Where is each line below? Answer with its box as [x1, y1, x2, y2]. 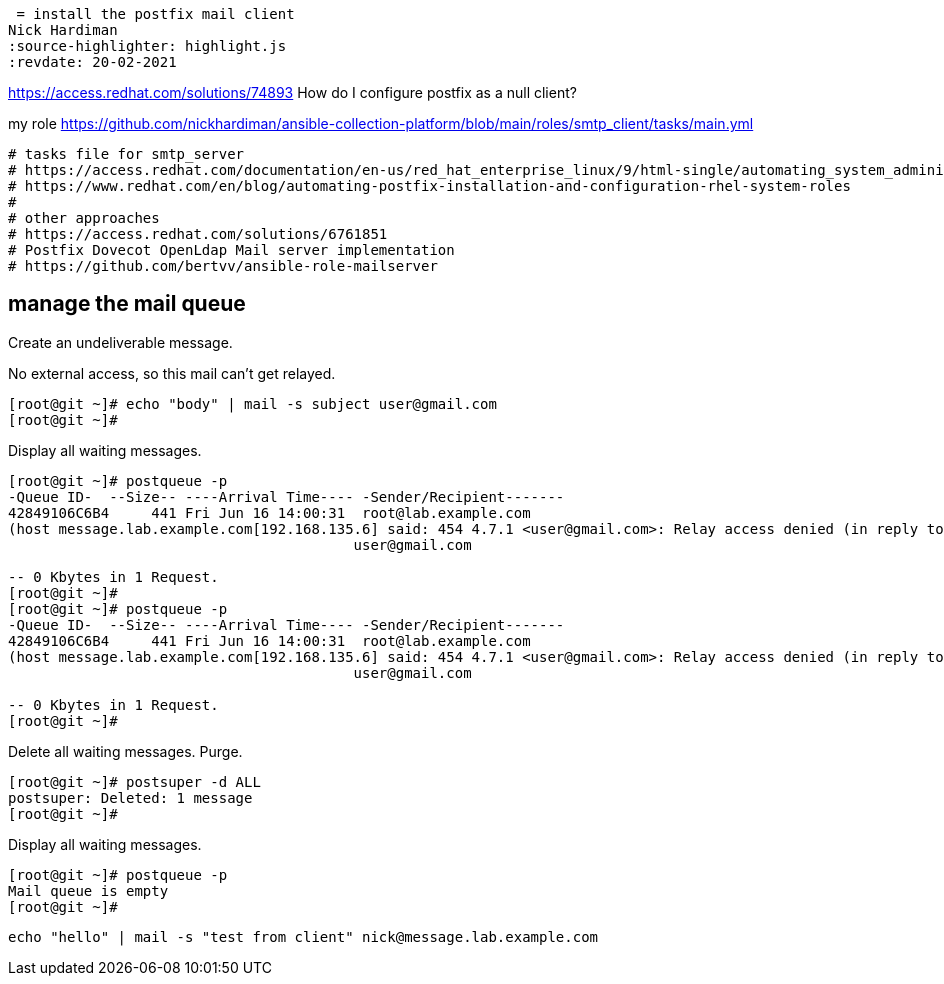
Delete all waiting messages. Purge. [8, 742, 243, 760]
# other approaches [8, 210, 160, 226]
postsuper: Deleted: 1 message [8, 789, 253, 806]
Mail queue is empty [8, 882, 169, 899]
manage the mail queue [8, 291, 246, 317]
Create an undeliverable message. [8, 333, 233, 351]
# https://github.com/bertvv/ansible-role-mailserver [8, 258, 438, 274]
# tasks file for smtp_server [8, 146, 245, 162]
